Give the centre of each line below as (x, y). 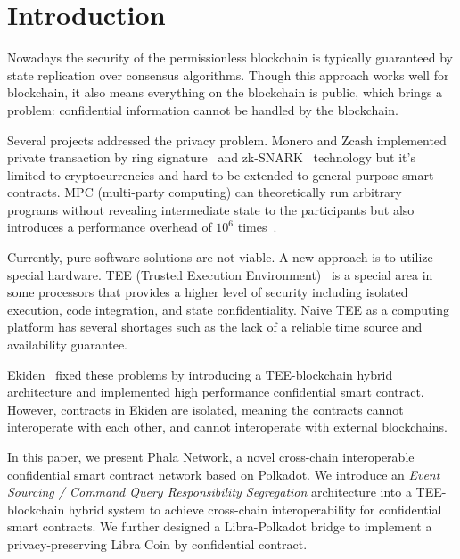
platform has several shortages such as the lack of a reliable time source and (215, 327)
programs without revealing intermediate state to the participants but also (211, 209)
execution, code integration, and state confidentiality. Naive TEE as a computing (229, 309)
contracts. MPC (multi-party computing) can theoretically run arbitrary (205, 192)
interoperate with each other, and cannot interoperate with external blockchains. (227, 427)
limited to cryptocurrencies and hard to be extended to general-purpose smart (221, 174)
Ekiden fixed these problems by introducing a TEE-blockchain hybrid (200, 374)
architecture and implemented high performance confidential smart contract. (216, 392)
